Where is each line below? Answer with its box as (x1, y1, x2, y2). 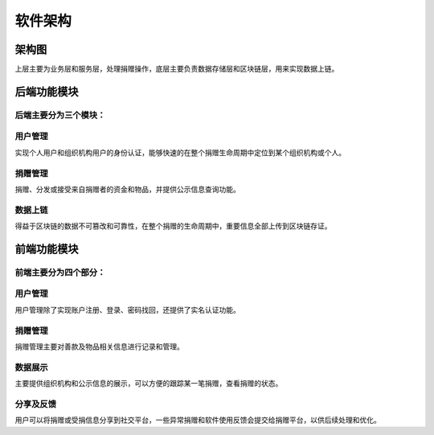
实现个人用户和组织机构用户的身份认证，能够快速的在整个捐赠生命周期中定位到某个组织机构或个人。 (14, 147, 346, 157)
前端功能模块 (14, 242, 79, 256)
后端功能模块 (14, 84, 79, 98)
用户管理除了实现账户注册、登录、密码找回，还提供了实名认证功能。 (14, 305, 240, 314)
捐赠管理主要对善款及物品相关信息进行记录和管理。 (14, 342, 184, 351)
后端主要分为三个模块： (14, 109, 106, 121)
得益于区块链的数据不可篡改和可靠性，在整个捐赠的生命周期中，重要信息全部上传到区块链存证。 (14, 221, 332, 231)
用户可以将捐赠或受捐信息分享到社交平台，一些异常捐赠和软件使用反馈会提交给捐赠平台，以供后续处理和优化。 (14, 415, 381, 425)
